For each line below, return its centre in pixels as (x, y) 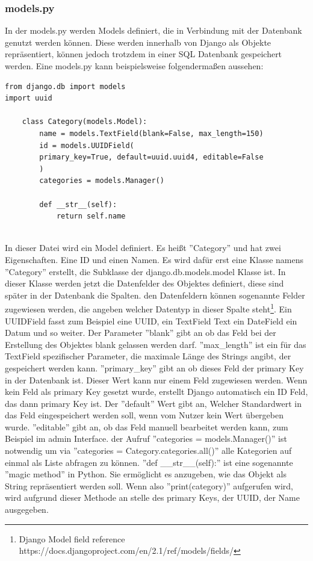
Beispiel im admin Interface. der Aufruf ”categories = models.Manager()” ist (146, 439)
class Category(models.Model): (85, 122)
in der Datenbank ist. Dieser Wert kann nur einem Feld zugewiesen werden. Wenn (156, 380)
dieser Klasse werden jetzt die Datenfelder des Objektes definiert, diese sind (144, 283)
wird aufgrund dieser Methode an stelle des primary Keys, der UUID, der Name (152, 497)
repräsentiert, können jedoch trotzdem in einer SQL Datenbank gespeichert (144, 54)
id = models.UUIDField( (87, 145)
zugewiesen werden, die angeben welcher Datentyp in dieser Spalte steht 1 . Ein (148, 308)
